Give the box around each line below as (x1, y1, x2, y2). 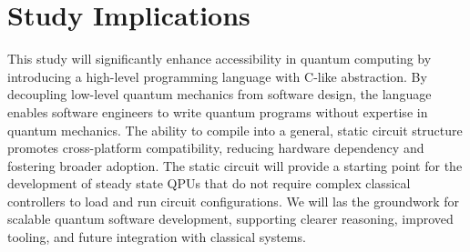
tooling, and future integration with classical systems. (7, 227, 306, 247)
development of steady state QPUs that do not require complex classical (7, 174, 411, 193)
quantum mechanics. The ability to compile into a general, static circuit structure (7, 120, 463, 139)
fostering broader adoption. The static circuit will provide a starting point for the (7, 156, 463, 175)
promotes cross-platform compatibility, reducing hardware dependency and (7, 138, 424, 157)
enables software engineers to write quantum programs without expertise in (7, 102, 428, 121)
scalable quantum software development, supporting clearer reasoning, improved (7, 209, 454, 228)
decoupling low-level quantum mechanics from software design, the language (7, 85, 432, 104)
